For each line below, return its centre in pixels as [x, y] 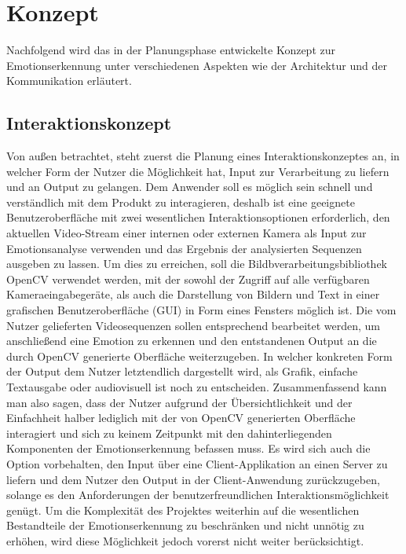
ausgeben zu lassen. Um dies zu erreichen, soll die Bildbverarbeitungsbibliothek [197, 264]
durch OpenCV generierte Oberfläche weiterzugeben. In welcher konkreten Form [199, 356]
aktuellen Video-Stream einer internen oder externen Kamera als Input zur [187, 233]
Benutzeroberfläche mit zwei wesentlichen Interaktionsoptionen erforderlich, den [198, 217]
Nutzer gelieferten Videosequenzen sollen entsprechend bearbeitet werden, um [194, 325]
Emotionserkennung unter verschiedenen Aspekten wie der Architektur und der [197, 65]
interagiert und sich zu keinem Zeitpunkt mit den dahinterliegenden [169, 433]
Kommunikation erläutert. [69, 81]
